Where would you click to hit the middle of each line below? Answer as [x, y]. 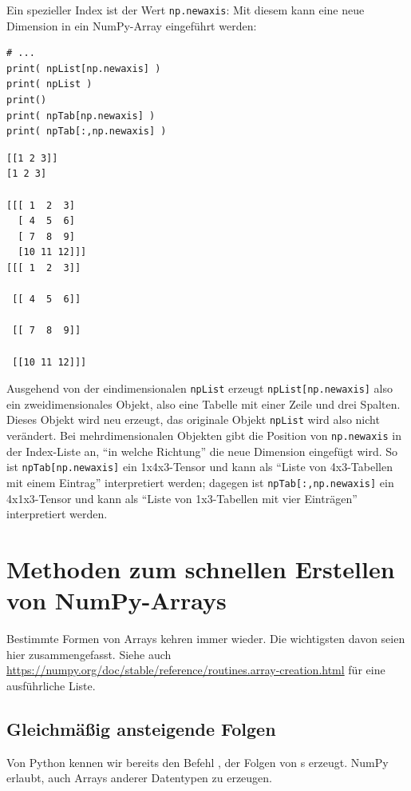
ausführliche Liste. [51, 685]
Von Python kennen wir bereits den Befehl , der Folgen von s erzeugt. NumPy [198, 762]
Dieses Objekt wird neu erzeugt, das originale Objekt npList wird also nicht [193, 419]
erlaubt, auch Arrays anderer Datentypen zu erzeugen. [140, 778]
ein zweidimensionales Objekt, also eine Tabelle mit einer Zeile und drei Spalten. [204, 403]
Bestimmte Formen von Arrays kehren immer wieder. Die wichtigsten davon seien [206, 639]
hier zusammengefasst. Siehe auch [89, 654]
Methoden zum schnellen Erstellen [201, 568]
